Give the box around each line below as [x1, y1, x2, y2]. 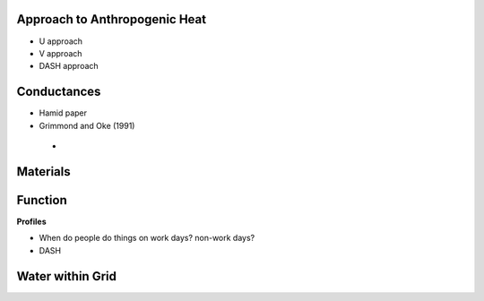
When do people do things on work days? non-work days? [39, 233, 255, 244]
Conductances [16, 84, 101, 99]
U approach [39, 36, 83, 47]
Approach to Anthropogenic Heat [16, 12, 206, 27]
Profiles [16, 216, 47, 227]
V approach [39, 47, 82, 58]
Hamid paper [39, 107, 88, 118]
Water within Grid [16, 269, 117, 284]
